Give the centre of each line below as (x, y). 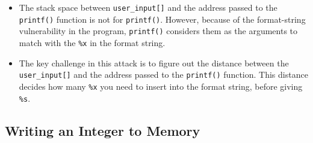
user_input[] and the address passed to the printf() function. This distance (163, 74)
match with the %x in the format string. (92, 42)
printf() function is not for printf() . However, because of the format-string (162, 19)
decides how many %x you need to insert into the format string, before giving (161, 86)
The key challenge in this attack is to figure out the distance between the (154, 63)
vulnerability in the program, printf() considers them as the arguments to (158, 31)
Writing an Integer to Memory (103, 130)
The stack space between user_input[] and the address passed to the (148, 7)
